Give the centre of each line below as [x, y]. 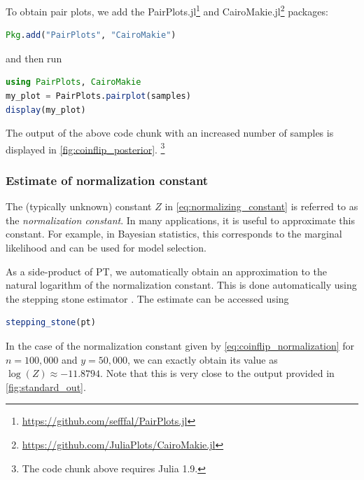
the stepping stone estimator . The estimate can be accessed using [147, 298]
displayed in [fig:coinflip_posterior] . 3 [85, 148]
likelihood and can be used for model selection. [106, 248]
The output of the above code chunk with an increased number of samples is [170, 133]
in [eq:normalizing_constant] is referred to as [261, 206]
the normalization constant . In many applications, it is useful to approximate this [180, 220]
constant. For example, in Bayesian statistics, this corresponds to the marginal [174, 234]
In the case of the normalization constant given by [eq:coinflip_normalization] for [180, 346]
